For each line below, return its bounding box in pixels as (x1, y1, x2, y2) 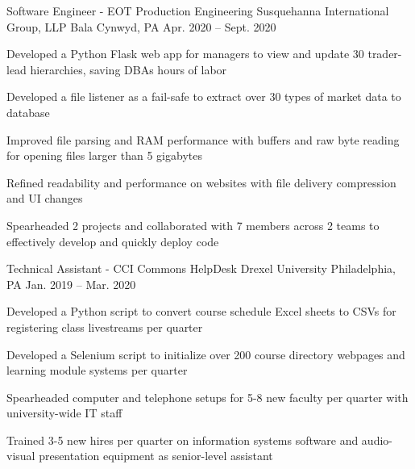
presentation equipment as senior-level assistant (39, 447, 273, 464)
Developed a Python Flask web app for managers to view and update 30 (6, 45, 364, 62)
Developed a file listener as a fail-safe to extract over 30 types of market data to (6, 88, 401, 105)
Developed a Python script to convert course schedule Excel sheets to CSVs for (6, 303, 396, 320)
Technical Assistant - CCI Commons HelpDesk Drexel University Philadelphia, (6, 260, 396, 277)
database (6, 103, 50, 120)
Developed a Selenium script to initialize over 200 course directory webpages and (6, 345, 405, 362)
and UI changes (6, 190, 83, 207)
